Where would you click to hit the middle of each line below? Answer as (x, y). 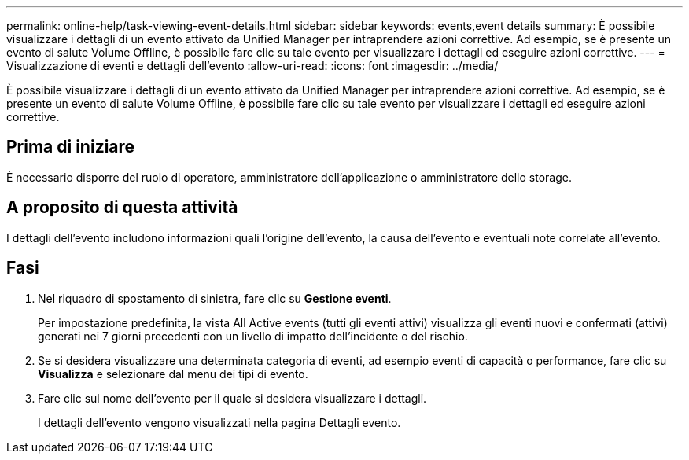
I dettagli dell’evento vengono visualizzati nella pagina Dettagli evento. (219, 422)
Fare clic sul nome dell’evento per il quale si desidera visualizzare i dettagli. (232, 398)
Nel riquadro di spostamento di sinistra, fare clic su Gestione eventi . (215, 298)
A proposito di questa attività (122, 208)
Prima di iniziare (71, 147)
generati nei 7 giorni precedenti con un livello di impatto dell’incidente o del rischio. (253, 336)
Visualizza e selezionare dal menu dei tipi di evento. (173, 374)
